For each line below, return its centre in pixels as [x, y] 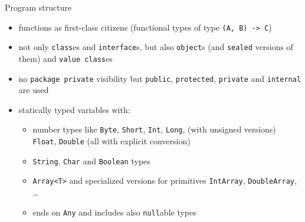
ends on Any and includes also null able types [114, 212]
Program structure [38, 7]
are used [34, 90]
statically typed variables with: [74, 109]
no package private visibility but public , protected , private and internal [160, 78]
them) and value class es [65, 58]
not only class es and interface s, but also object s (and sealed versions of [156, 47]
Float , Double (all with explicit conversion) [111, 141]
